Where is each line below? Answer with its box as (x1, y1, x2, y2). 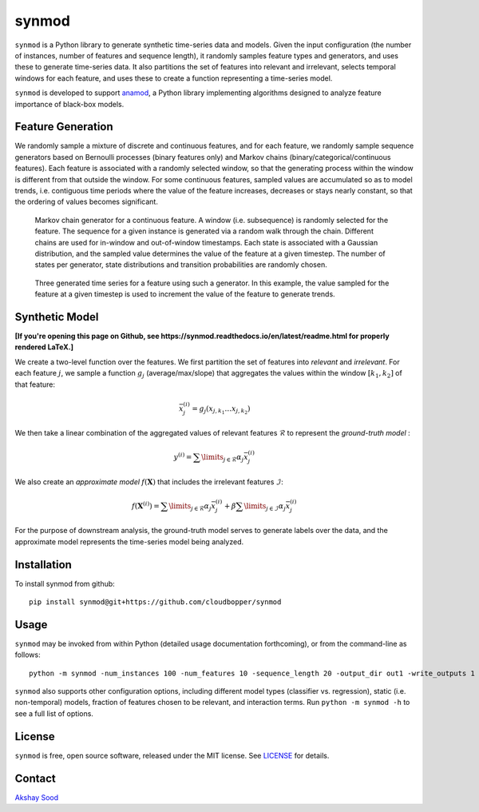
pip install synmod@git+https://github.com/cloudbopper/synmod (29, 597, 282, 607)
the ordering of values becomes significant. (14, 197, 159, 207)
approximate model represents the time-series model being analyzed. (14, 536, 244, 547)
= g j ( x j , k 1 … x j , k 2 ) (192, 404, 251, 416)
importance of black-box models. (14, 99, 125, 109)
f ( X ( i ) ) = (132, 500, 160, 511)
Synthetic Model (14, 310, 99, 324)
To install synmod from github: (14, 579, 115, 588)
